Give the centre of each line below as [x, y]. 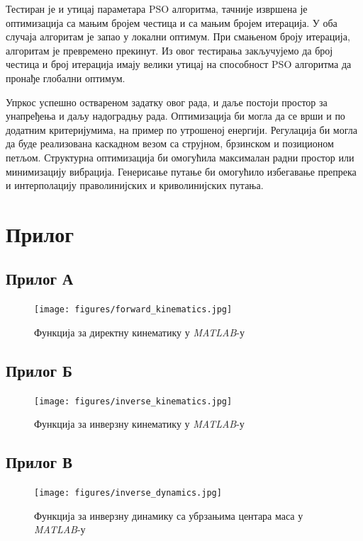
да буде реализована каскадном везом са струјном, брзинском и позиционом [170, 143]
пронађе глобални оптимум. [66, 78]
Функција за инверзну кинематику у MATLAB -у [139, 424]
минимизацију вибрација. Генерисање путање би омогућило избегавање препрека [181, 171]
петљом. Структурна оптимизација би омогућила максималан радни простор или [180, 157]
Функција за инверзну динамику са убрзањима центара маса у [169, 515]
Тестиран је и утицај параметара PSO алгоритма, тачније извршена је [157, 8]
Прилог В [39, 462]
